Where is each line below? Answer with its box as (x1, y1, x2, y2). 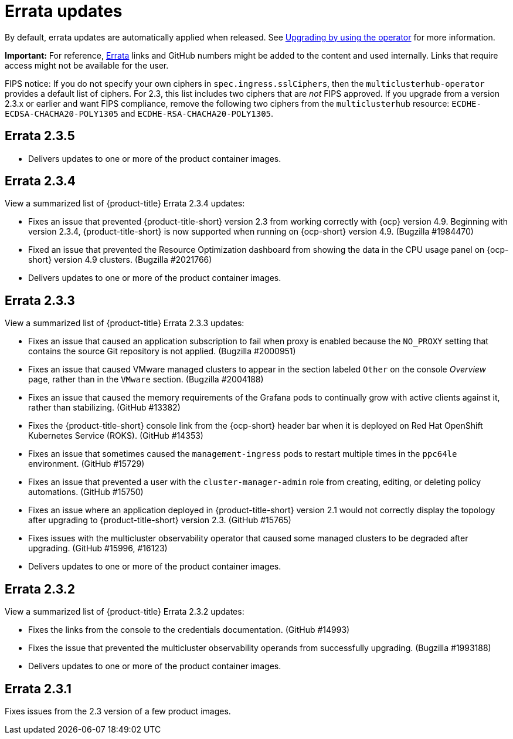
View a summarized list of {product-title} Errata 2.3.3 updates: (5, 318, 244, 328)
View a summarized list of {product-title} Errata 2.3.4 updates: (5, 198, 245, 209)
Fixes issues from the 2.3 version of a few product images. (5, 706, 231, 716)
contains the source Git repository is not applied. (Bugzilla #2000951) (28, 346, 296, 357)
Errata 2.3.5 (5, 128, 75, 144)
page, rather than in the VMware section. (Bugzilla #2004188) (28, 374, 264, 385)
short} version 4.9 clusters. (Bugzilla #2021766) (28, 255, 212, 265)
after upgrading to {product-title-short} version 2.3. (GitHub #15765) (28, 515, 291, 526)
